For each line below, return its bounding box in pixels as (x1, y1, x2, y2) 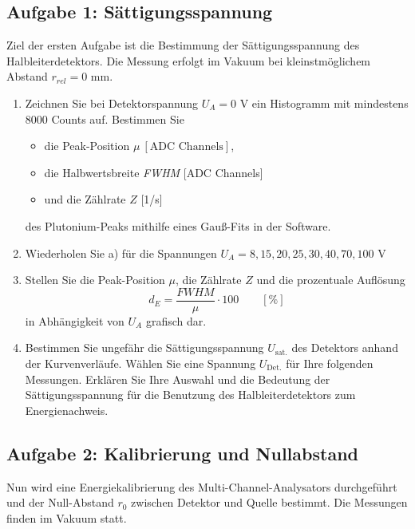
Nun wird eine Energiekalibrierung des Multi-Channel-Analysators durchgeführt (6, 478, 397, 495)
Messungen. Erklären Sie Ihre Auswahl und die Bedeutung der (25, 370, 330, 387)
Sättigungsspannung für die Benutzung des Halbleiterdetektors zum (25, 386, 356, 403)
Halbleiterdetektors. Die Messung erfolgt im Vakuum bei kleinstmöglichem (6, 52, 371, 69)
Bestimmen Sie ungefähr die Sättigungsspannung (25, 339, 264, 356)
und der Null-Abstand (6, 494, 114, 511)
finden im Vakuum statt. (6, 509, 127, 526)
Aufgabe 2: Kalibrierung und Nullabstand (6, 440, 358, 465)
